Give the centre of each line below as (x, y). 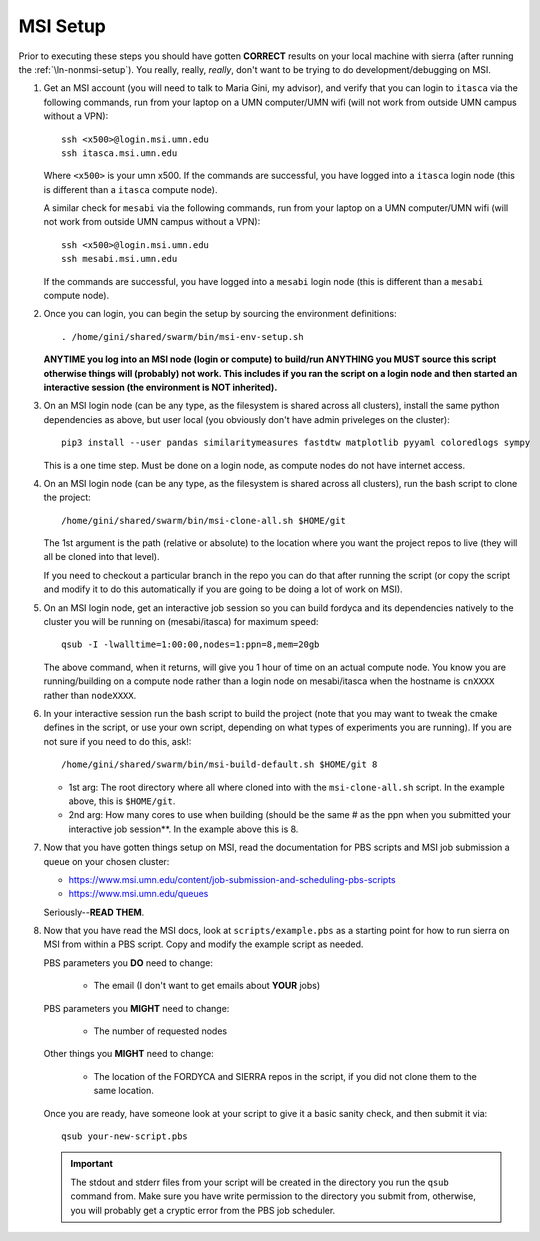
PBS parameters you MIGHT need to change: (136, 1008)
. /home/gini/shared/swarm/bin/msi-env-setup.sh (182, 336)
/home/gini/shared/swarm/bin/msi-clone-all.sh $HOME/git (204, 520)
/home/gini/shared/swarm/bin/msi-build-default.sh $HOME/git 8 (219, 764)
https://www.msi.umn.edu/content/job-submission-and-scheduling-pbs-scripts (232, 879)
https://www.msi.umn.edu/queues (138, 894)
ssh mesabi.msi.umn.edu (119, 259)
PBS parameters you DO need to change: (128, 962)
